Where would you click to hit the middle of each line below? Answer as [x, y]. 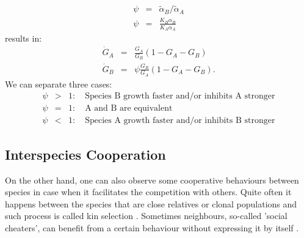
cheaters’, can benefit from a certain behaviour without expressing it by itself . [152, 228]
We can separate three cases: [59, 84]
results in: [24, 38]
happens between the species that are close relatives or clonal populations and [151, 203]
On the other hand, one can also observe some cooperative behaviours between [152, 180]
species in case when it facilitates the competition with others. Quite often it [148, 192]
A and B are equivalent [129, 109]
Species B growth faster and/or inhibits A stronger [180, 96]
